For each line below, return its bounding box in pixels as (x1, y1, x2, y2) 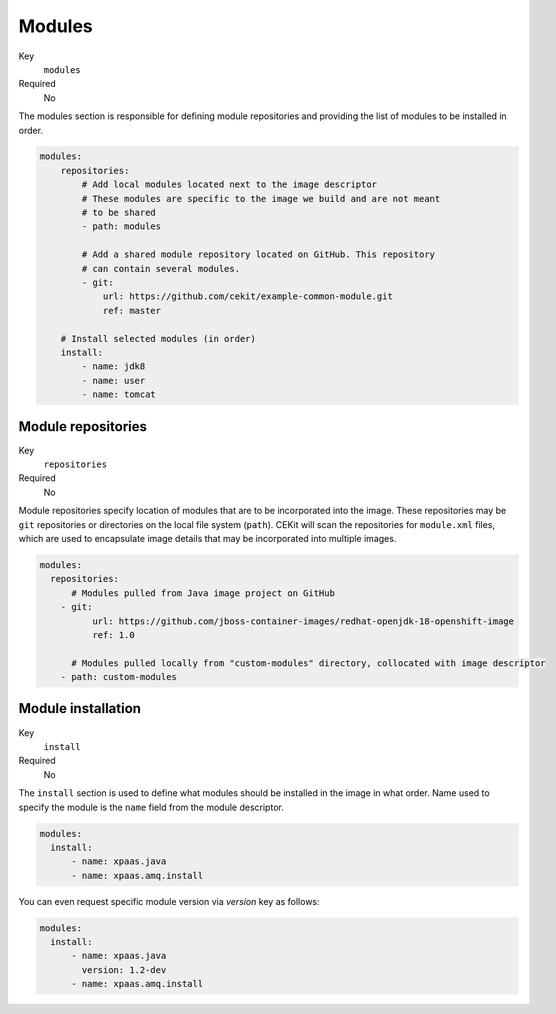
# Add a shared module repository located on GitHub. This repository (81, 249, 435, 260)
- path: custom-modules (60, 671, 177, 683)
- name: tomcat (81, 389, 157, 400)
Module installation (18, 700, 142, 717)
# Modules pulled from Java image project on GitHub (71, 587, 335, 599)
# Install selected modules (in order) (60, 333, 257, 344)
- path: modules (81, 221, 162, 232)
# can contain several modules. (81, 263, 240, 274)
